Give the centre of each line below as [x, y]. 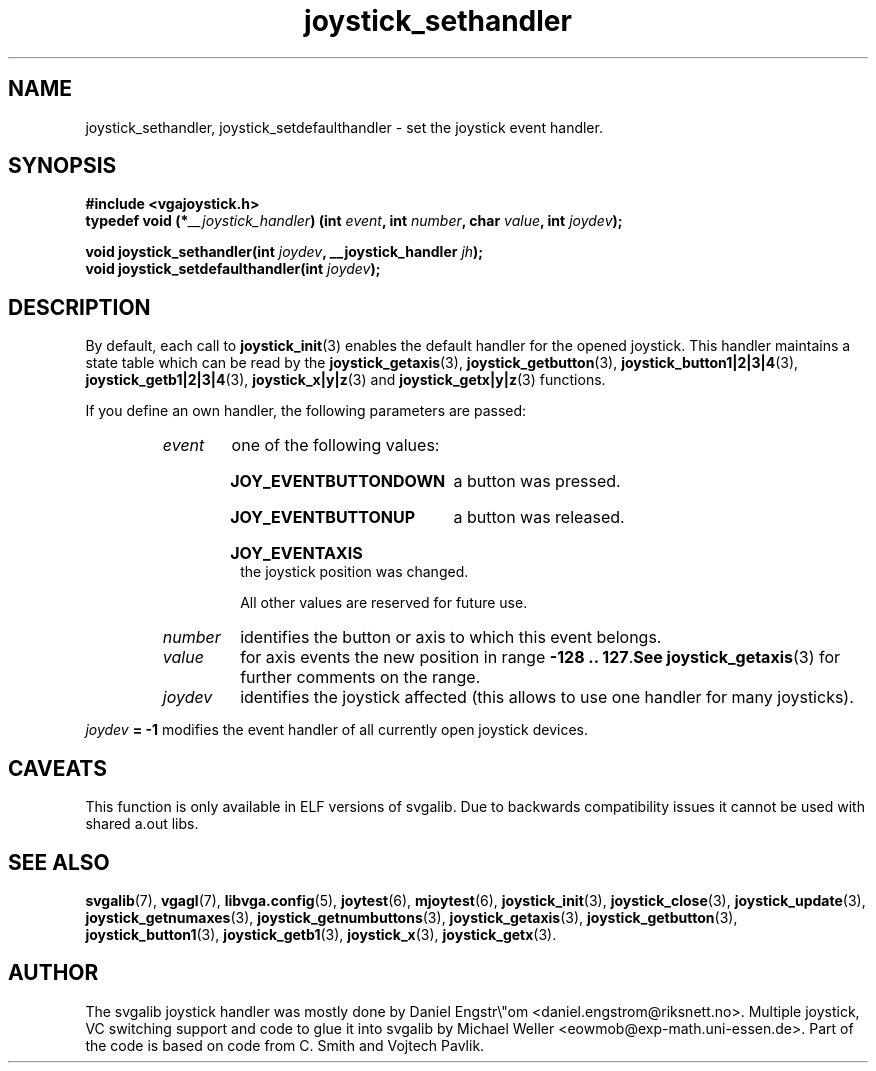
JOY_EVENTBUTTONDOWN [338, 481]
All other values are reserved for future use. [384, 603]
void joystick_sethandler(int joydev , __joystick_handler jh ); [284, 252]
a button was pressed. [537, 481]
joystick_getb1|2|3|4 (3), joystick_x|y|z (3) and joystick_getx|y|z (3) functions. [345, 380]
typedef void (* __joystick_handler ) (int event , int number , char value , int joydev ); [354, 221]
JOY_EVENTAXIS [296, 553]
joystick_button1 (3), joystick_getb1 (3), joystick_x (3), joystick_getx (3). [321, 934]
